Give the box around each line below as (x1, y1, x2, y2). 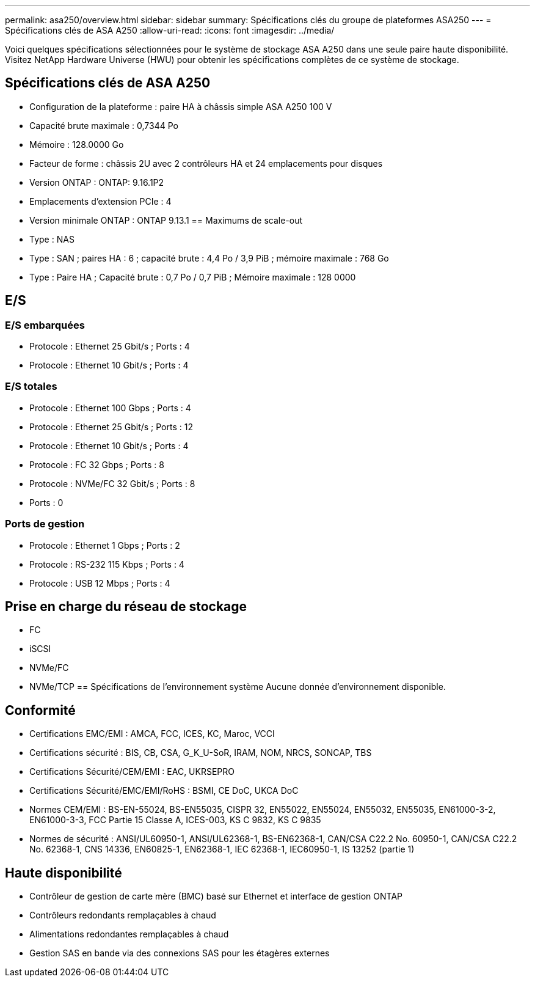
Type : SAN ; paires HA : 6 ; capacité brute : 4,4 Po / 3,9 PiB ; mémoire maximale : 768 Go (29, 252, 389, 263)
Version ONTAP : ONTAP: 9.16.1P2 (29, 177, 164, 188)
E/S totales (5, 380, 57, 393)
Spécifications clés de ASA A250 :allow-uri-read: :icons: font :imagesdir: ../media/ (5, 25, 335, 35)
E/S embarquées (5, 318, 85, 331)
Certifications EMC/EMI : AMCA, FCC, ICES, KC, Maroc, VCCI (29, 728, 275, 739)
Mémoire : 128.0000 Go (29, 139, 124, 150)
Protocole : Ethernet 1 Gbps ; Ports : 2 (29, 540, 180, 551)
